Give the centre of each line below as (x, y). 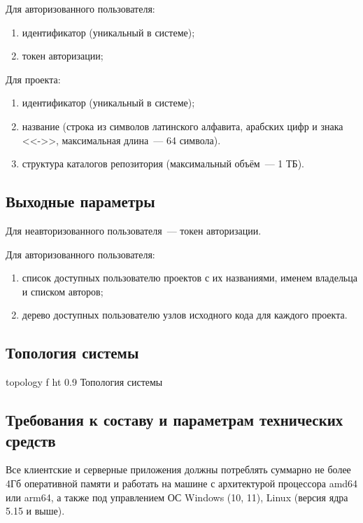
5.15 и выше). (35, 511)
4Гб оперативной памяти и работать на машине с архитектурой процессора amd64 (182, 483)
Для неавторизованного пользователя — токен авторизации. (134, 230)
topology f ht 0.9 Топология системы (84, 382)
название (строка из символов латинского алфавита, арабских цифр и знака (183, 126)
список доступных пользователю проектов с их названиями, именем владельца (190, 278)
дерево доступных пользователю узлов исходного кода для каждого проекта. (185, 315)
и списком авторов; (63, 291)
